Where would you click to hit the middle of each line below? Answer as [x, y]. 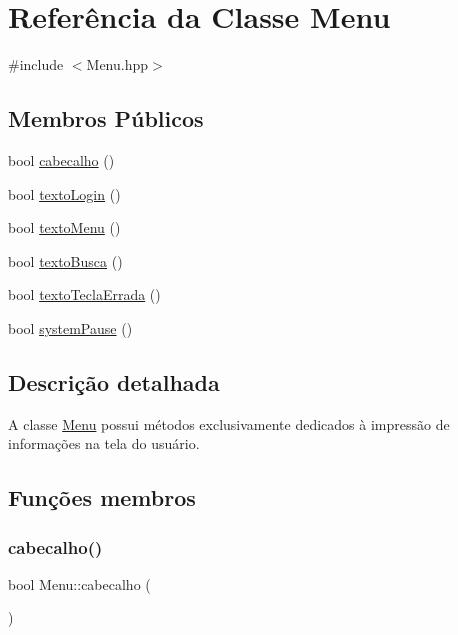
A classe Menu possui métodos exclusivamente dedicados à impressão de [229, 423]
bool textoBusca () [65, 260]
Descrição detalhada [114, 381]
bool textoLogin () [64, 193]
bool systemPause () [70, 327]
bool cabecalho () [61, 159]
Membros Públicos [106, 118]
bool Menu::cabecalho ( [79, 583]
